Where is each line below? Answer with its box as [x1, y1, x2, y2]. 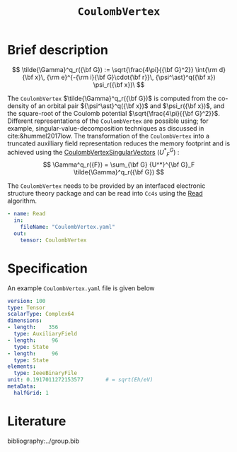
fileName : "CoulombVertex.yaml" [20, 224, 115, 231]
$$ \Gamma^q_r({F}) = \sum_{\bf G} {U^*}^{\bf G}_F [42, 160, 195, 169]
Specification [7, 260, 88, 276]
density [7, 101, 30, 110]
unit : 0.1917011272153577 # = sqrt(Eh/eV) [7, 376, 154, 383]
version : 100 [7, 297, 46, 304]
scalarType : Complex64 [7, 311, 74, 318]
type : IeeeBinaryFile [13, 369, 78, 377]
